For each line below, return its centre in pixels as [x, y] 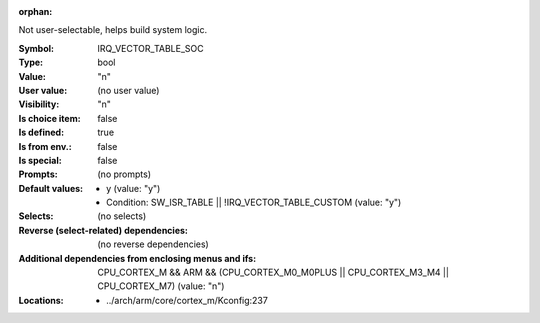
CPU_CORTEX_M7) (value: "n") [161, 286]
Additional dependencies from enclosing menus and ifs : [137, 258]
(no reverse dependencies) [153, 244]
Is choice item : [49, 118]
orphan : [35, 11]
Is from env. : [45, 146]
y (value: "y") [133, 188]
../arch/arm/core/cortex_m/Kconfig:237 [187, 300]
